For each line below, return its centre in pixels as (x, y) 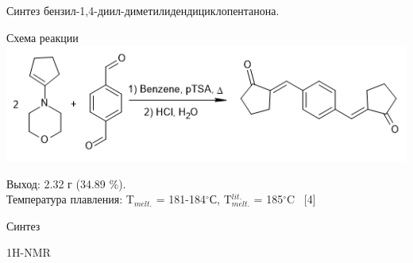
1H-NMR (29, 252)
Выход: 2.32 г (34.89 (56, 183)
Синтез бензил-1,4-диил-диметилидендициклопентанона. (143, 10)
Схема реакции (42, 37)
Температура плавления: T (70, 199)
